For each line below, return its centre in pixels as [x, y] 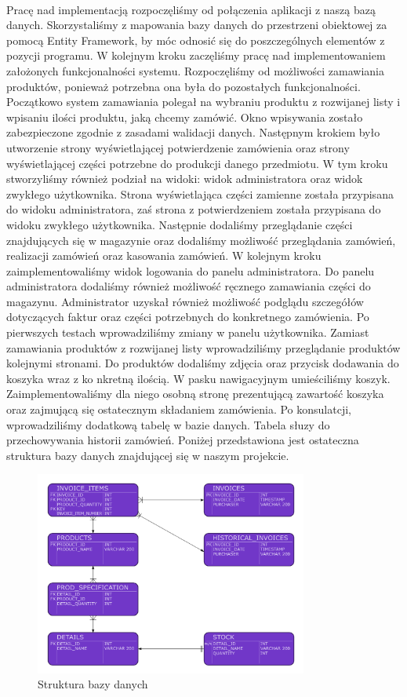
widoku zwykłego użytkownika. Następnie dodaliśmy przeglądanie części [180, 224]
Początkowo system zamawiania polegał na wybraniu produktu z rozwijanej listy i [203, 102]
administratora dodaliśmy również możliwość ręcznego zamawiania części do [189, 286]
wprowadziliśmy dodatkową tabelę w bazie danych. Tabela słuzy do [168, 424]
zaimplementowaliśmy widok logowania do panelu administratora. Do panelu [191, 270]
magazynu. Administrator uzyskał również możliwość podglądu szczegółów [185, 301]
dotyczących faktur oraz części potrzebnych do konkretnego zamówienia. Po [188, 317]
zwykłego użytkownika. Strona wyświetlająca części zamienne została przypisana [200, 193]
